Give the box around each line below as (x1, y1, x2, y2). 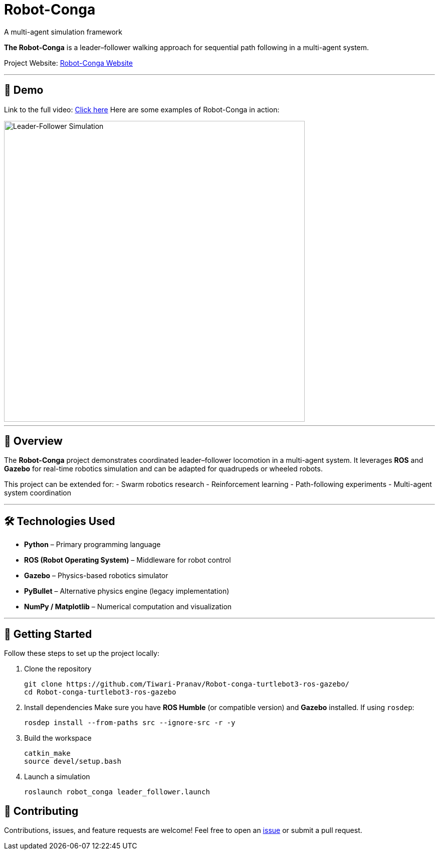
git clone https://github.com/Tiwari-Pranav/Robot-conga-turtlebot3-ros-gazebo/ (24, 680, 350, 689)
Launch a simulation (24, 772, 90, 781)
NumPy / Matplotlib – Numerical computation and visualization (24, 602, 232, 611)
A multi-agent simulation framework (4, 27, 122, 36)
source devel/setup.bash (24, 757, 121, 766)
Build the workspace (24, 734, 92, 743)
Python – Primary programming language (24, 540, 161, 549)
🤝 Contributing (4, 804, 79, 817)
